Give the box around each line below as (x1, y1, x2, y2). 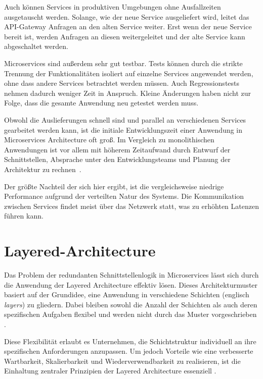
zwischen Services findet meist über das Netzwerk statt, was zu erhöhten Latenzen (4, 200, 259, 211)
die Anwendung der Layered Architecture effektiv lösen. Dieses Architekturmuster (4, 279, 258, 290)
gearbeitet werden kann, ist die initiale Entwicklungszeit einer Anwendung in (4, 124, 243, 135)
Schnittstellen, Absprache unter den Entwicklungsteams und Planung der (4, 154, 231, 165)
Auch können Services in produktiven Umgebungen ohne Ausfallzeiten (4, 2, 221, 12)
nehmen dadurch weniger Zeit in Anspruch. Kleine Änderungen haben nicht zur (4, 87, 251, 98)
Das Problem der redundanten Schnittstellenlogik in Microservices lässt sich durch (4, 269, 259, 280)
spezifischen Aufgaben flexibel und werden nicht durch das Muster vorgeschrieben (4, 309, 257, 319)
